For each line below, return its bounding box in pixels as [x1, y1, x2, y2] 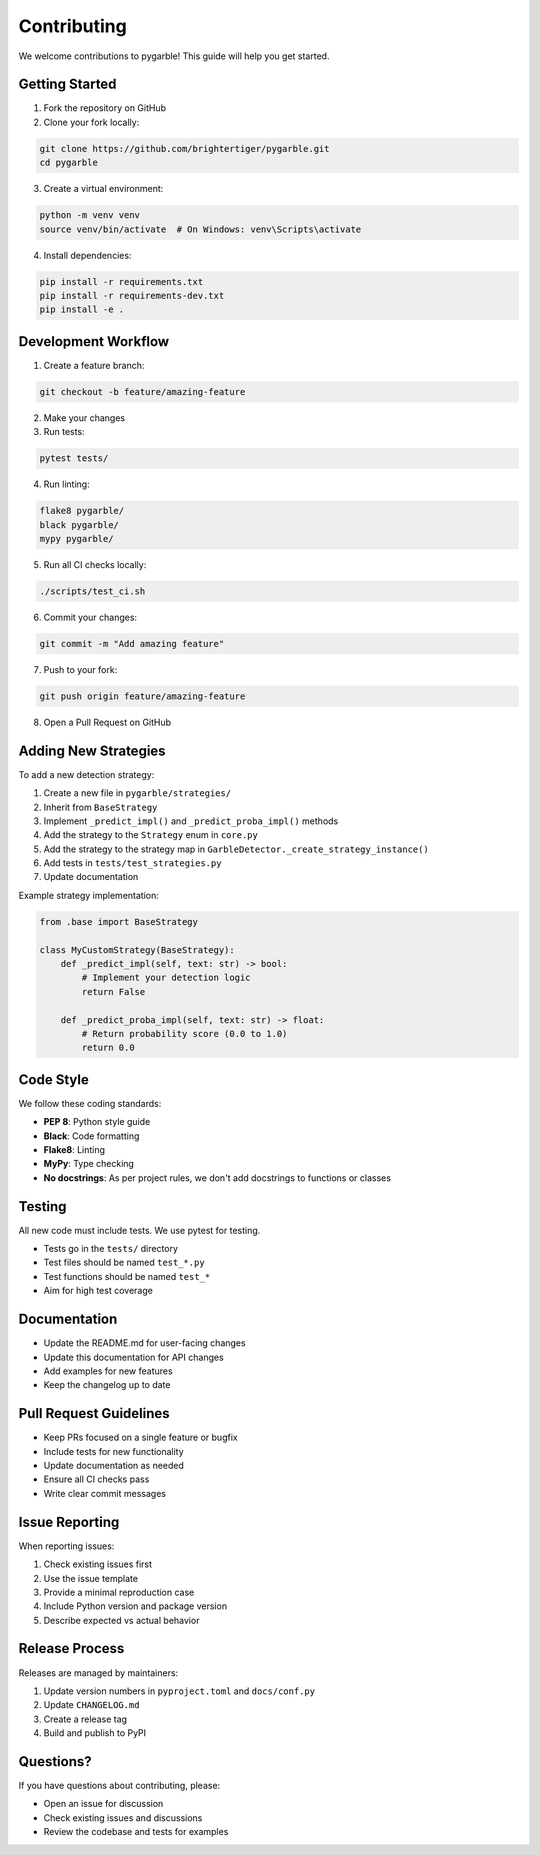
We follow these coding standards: [18, 1097, 162, 1109]
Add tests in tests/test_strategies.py [43, 857, 222, 869]
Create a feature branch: [43, 359, 145, 371]
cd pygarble [39, 157, 99, 169]
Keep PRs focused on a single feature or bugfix [43, 1431, 239, 1444]
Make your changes [43, 411, 125, 424]
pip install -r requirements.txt [39, 276, 204, 287]
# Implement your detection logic [81, 972, 251, 984]
